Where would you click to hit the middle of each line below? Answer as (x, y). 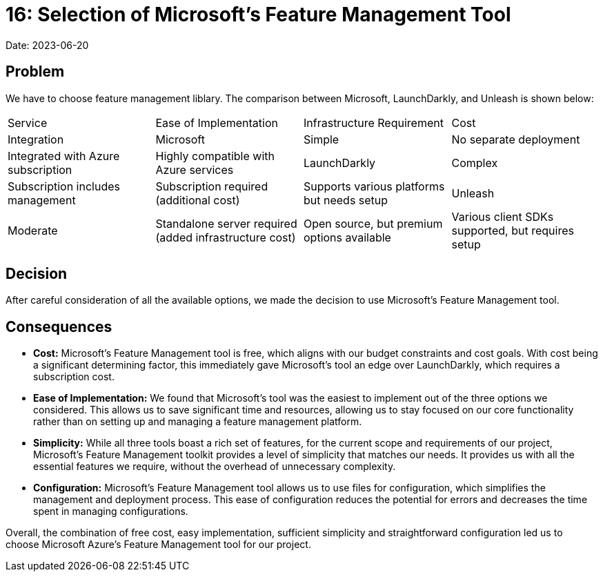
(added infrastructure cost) (226, 237)
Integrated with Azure (64, 156)
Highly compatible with (215, 156)
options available (347, 237)
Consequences (59, 326)
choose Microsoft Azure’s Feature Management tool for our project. (158, 545)
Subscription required (212, 186)
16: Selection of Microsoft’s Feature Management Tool (258, 14)
